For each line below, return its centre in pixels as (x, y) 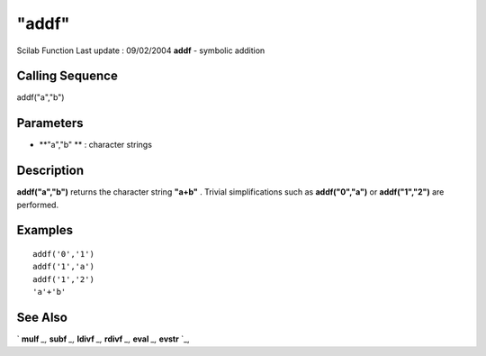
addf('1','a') (63, 267)
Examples (45, 230)
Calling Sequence (67, 76)
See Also (42, 318)
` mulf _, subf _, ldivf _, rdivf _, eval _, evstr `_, (103, 339)
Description (50, 171)
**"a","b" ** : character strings (96, 145)
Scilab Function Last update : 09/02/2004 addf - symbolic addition (141, 50)
